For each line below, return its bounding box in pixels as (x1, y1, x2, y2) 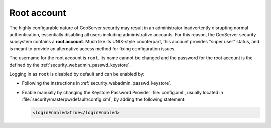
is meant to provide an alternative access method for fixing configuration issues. (9, 45, 176, 52)
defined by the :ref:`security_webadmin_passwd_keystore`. (9, 62, 131, 68)
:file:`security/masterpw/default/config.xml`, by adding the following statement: (22, 96, 186, 102)
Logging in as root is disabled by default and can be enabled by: (9, 71, 145, 77)
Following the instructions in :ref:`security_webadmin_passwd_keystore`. (22, 80, 172, 86)
